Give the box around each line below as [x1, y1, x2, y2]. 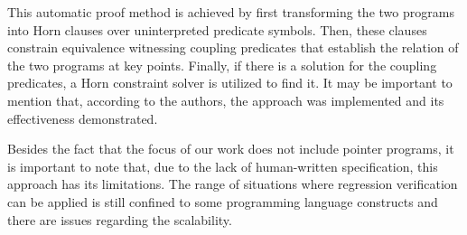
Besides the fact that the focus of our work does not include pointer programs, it [7, 139, 454, 158]
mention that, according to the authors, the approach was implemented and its [7, 90, 444, 109]
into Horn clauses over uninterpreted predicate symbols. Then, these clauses [7, 20, 427, 39]
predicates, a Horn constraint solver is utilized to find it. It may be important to [7, 73, 453, 92]
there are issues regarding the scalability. [7, 210, 232, 229]
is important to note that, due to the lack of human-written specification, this [7, 156, 438, 175]
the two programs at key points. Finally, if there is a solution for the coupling [7, 55, 437, 74]
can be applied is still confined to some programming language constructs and [7, 192, 438, 211]
